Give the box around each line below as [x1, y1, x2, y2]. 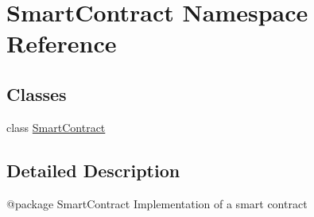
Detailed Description [6, 157, 180, 182]
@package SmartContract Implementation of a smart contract [6, 195, 308, 211]
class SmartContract [6, 118, 106, 135]
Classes [6, 81, 67, 106]
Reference [6, 27, 117, 60]
